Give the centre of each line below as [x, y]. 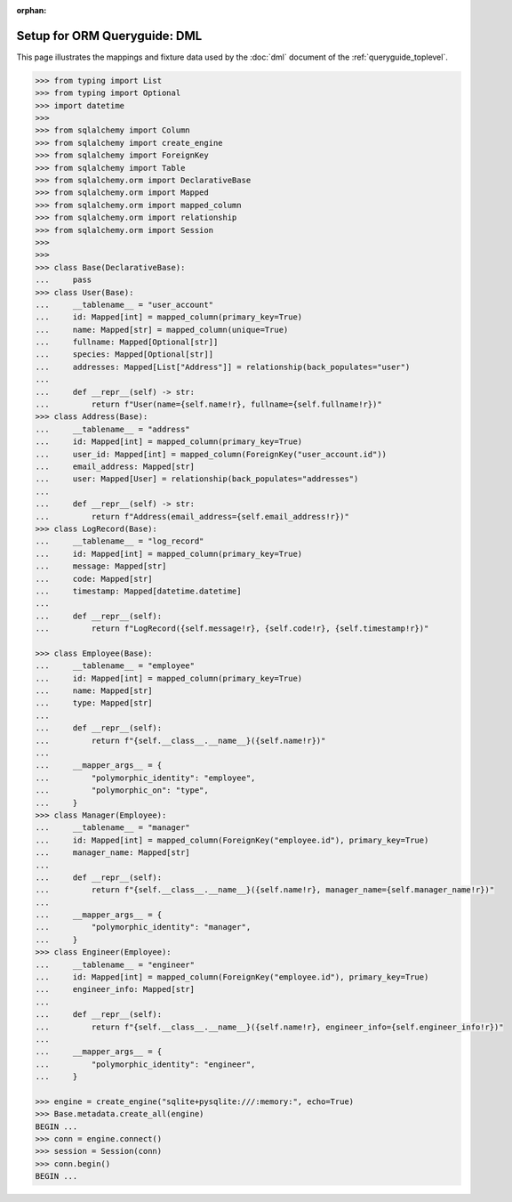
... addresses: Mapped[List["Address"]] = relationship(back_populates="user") [223, 367]
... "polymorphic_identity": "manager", [143, 927]
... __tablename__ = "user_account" [124, 304]
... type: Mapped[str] [94, 703]
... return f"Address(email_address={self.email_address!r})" [192, 516]
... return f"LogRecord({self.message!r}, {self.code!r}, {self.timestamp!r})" [232, 629]
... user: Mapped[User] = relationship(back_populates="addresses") [197, 479]
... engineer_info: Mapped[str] [115, 989]
